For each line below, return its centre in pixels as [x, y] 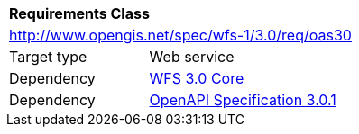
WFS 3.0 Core [197, 78]
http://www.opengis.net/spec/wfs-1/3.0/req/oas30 [180, 35]
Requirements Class [79, 13]
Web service [192, 57]
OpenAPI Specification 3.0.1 [243, 100]
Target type [48, 57]
